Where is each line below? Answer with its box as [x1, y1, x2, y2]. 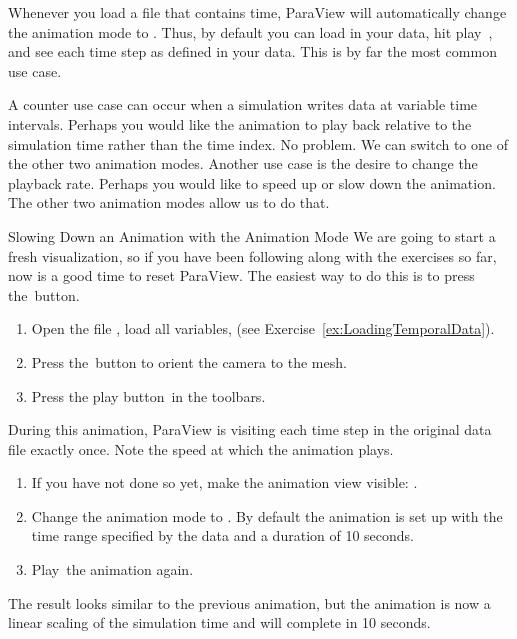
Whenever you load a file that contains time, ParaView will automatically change [8, 2, 507, 22]
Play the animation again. [31, 559, 194, 580]
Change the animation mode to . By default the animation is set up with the [31, 505, 503, 526]
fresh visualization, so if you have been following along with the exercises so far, [8, 245, 497, 266]
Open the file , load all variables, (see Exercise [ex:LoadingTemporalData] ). [31, 318, 495, 339]
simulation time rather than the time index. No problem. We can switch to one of [8, 133, 508, 154]
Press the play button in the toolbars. [31, 385, 266, 406]
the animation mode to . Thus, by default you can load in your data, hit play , [8, 21, 493, 42]
